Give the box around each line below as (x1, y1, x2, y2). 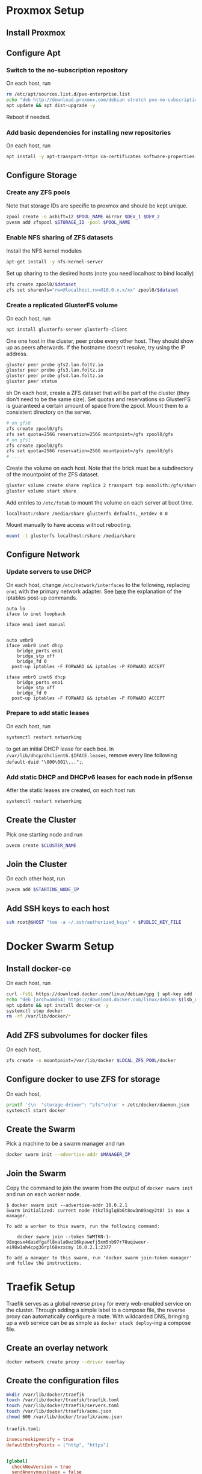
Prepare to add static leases (6, 709, 90, 717)
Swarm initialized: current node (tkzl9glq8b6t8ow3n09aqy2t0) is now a (6, 1208, 189, 1214)
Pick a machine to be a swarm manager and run (6, 1140, 125, 1147)
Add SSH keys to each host (6, 903, 110, 914)
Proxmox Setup (6, 4, 85, 17)
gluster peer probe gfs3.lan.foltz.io (6, 367, 103, 373)
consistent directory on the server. (6, 408, 92, 416)
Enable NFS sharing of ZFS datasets (6, 233, 113, 242)
